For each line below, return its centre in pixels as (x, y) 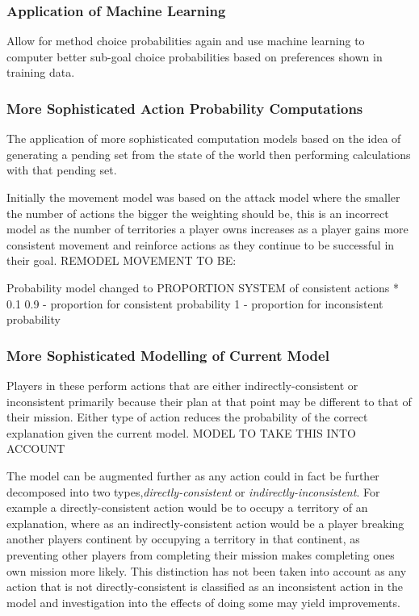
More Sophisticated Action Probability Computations (185, 108)
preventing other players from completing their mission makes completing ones (201, 554)
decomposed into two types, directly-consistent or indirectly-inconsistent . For (193, 491)
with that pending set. (62, 170)
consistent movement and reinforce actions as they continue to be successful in (201, 244)
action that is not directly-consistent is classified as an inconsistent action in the (205, 587)
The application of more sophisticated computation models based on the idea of (204, 138)
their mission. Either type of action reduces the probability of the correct (187, 417)
